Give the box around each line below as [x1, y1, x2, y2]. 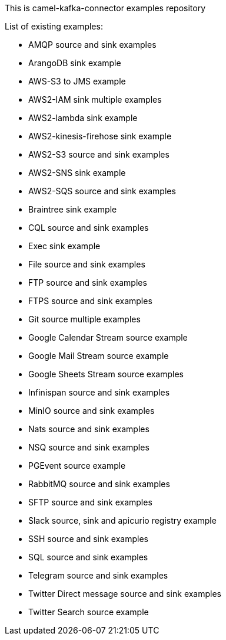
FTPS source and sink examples [28, 296, 152, 306]
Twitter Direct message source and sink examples [28, 589, 222, 599]
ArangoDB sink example [28, 58, 121, 68]
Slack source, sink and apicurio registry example [28, 515, 217, 525]
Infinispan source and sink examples [28, 387, 170, 397]
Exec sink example [28, 241, 101, 251]
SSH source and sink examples [28, 534, 148, 544]
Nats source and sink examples [28, 424, 149, 434]
